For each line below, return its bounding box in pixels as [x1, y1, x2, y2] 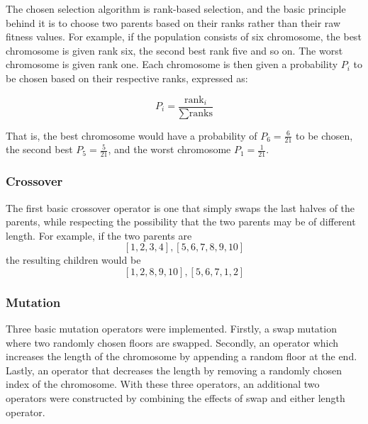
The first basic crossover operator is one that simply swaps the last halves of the [6, 200, 355, 215]
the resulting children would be [6, 252, 141, 267]
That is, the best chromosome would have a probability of [6, 128, 257, 143]
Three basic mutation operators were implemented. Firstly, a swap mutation [6, 321, 337, 336]
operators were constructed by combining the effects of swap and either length [6, 391, 345, 406]
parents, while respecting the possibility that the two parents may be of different [6, 214, 356, 229]
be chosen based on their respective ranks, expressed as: [6, 70, 248, 85]
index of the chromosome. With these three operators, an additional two [6, 376, 320, 391]
